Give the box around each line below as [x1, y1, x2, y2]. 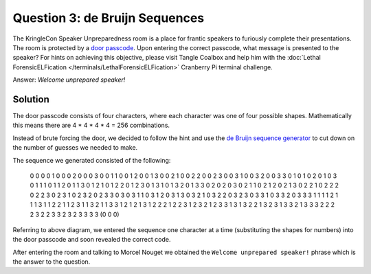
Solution [12, 93, 49, 105]
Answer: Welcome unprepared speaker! [12, 76, 126, 84]
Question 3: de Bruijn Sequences [12, 10, 205, 25]
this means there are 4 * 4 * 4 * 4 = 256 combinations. [12, 121, 170, 130]
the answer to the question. [12, 258, 91, 266]
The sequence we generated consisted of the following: [12, 156, 171, 164]
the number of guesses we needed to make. [12, 144, 138, 152]
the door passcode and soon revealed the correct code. [12, 236, 171, 244]
